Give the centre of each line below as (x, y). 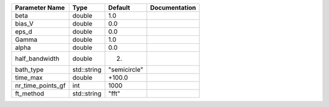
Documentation (173, 8)
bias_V (24, 23)
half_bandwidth (37, 59)
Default (119, 8)
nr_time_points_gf (41, 85)
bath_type (29, 70)
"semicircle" (126, 70)
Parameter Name (40, 8)
